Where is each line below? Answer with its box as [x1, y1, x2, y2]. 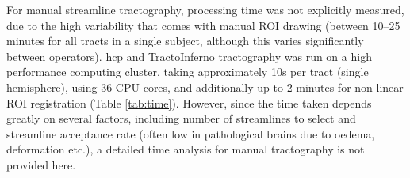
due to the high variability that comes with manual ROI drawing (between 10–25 [6, 17, 400, 33]
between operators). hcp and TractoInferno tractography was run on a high [6, 47, 372, 64]
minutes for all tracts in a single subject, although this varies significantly [6, 32, 364, 49]
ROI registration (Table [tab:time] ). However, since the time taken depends [6, 94, 372, 111]
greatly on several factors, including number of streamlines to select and [6, 110, 356, 127]
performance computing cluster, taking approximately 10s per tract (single [6, 63, 369, 80]
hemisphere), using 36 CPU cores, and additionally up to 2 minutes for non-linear [6, 78, 404, 95]
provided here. [6, 156, 76, 172]
